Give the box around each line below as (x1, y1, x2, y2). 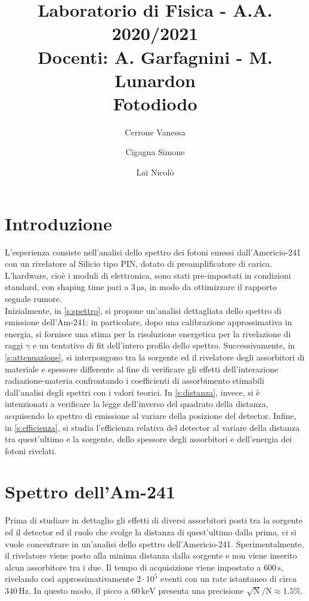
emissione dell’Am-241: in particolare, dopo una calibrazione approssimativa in (5, 316, 292, 328)
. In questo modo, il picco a (29, 584, 129, 596)
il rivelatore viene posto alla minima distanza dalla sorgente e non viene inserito (5, 549, 297, 562)
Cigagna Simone (125, 146, 185, 158)
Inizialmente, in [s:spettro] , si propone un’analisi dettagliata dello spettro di (5, 304, 282, 316)
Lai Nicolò (136, 166, 174, 178)
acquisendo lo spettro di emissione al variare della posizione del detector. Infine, (5, 409, 296, 421)
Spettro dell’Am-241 (5, 479, 176, 504)
